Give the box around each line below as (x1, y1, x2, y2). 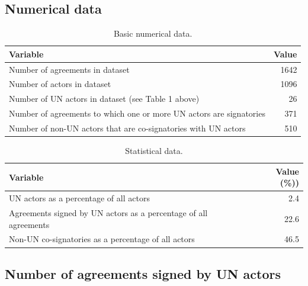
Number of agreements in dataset (9, 63, 130, 75)
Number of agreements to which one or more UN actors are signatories (9, 107, 265, 120)
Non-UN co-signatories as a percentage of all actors (9, 233, 195, 245)
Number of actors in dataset (9, 78, 111, 90)
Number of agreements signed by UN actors (5, 264, 281, 282)
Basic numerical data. (113, 27, 192, 40)
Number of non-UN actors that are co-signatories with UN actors (9, 122, 246, 134)
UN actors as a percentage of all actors (9, 192, 150, 204)
